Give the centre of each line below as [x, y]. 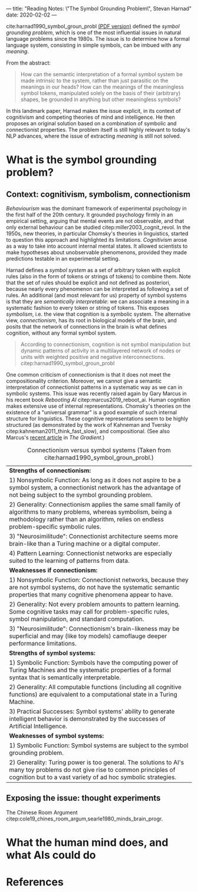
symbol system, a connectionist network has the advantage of [95, 487]
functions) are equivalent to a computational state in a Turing [93, 694]
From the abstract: [29, 63]
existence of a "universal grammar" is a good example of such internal [92, 412]
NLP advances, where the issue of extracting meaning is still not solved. [94, 136]
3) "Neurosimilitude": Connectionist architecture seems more [94, 536]
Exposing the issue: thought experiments [83, 798]
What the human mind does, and [87, 842]
